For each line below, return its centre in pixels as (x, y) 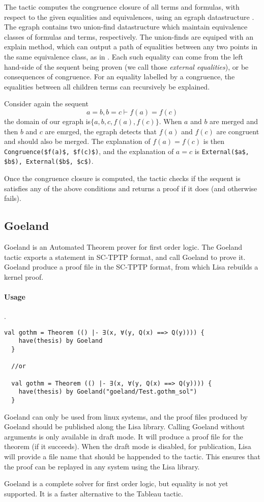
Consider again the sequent (46, 104)
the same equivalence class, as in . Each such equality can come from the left (124, 56)
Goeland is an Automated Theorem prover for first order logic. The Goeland (123, 247)
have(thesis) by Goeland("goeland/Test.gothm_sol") (108, 392)
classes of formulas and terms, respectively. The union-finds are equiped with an (129, 36)
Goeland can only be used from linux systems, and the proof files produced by (126, 416)
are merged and (234, 121)
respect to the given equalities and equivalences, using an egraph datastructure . (129, 17)
